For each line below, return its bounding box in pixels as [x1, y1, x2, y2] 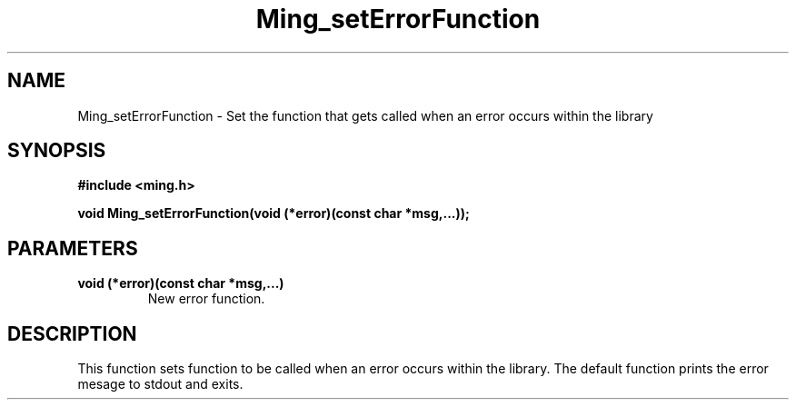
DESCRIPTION [7, 322, 137, 345]
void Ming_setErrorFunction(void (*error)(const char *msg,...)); [77, 205, 470, 222]
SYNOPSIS [7, 139, 106, 163]
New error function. [147, 291, 265, 307]
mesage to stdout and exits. [77, 376, 244, 392]
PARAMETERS [7, 236, 138, 260]
